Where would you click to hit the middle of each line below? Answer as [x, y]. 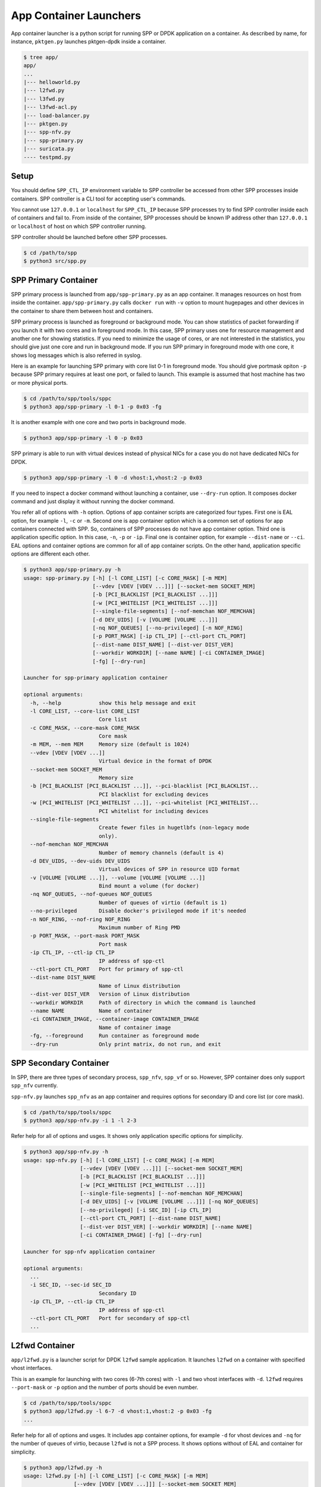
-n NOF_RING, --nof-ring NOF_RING [80, 919]
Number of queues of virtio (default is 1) [163, 902]
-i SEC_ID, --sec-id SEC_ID [71, 1285]
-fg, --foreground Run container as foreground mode [114, 1036]
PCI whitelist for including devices [153, 811]
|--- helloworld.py [52, 82]
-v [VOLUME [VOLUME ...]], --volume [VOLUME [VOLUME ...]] [118, 878]
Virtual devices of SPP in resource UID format [169, 869]
